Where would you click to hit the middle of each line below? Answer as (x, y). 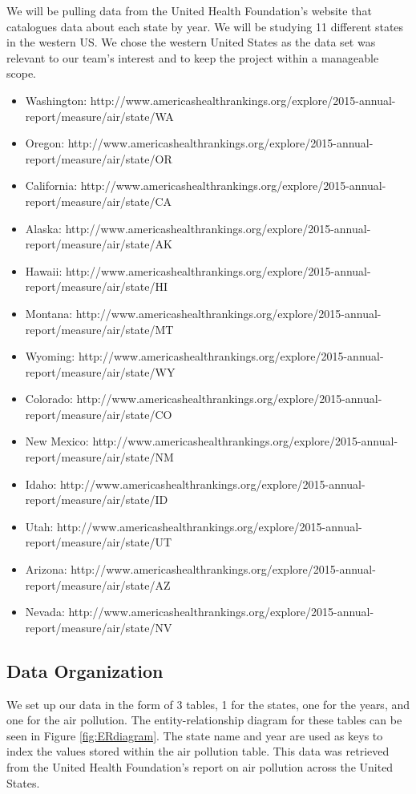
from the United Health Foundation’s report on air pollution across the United (200, 766)
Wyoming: (50, 356)
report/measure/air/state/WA (99, 116)
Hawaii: (44, 270)
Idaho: (41, 484)
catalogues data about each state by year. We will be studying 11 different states (205, 26)
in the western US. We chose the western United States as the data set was (191, 42)
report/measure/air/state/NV (99, 627)
